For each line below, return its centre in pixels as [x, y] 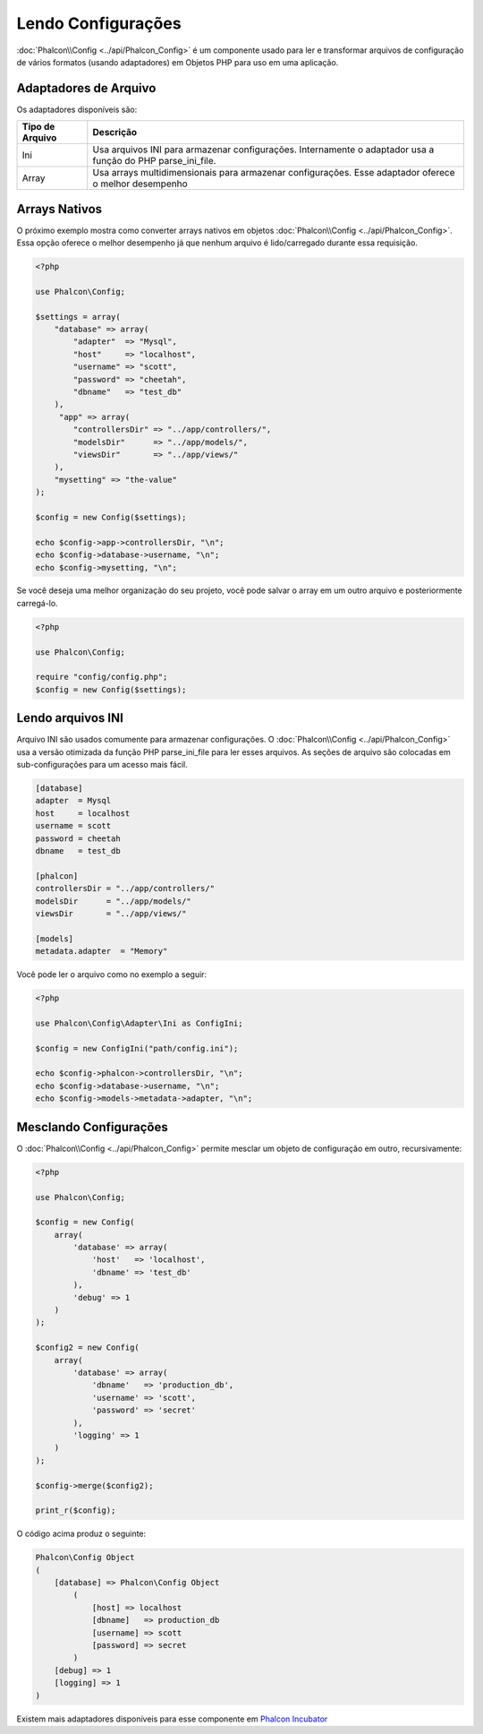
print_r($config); [76, 1511]
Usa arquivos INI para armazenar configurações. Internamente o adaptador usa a [263, 150]
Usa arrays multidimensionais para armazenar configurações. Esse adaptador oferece [274, 173]
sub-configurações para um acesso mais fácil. [102, 765]
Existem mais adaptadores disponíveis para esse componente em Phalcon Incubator [172, 1719]
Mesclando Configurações [93, 1127]
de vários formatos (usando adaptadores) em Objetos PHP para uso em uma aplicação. [178, 62]
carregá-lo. [37, 603]
